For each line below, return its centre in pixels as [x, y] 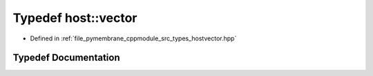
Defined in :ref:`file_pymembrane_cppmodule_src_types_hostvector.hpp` [133, 38]
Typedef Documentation [66, 58]
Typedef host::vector [75, 18]
